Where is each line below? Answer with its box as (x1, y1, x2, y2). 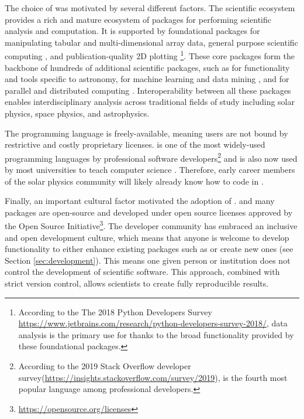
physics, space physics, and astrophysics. (5, 107, 150, 119)
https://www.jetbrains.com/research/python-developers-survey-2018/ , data (18, 317, 288, 329)
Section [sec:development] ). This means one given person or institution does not (5, 254, 291, 266)
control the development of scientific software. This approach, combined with (5, 265, 280, 278)
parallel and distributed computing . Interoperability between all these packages (5, 84, 291, 96)
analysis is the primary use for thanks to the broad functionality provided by (18, 328, 294, 340)
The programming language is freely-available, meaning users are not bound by (5, 127, 288, 139)
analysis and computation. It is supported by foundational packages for (5, 25, 260, 37)
